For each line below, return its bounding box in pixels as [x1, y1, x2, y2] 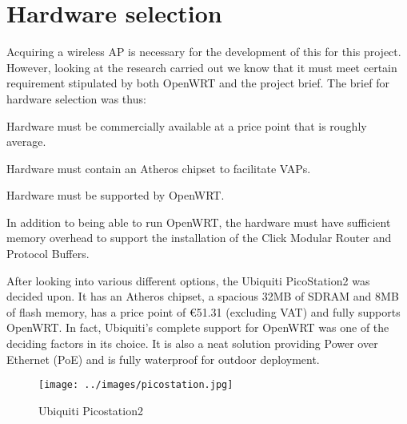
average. [6, 133, 46, 150]
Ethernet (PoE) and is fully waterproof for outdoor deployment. [6, 350, 320, 367]
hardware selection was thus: [6, 90, 146, 107]
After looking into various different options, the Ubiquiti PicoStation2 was [6, 272, 370, 289]
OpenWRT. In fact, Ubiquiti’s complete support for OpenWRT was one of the [6, 319, 389, 336]
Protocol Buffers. [6, 245, 90, 262]
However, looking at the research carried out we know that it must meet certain [6, 59, 397, 75]
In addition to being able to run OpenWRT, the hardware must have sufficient [6, 213, 391, 230]
